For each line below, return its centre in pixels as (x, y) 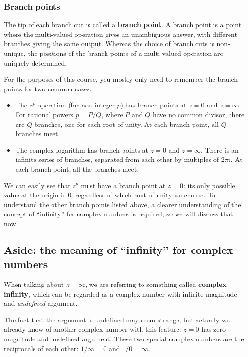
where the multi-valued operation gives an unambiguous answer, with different (121, 34)
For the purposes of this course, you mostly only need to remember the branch (121, 79)
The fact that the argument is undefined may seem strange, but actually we (117, 319)
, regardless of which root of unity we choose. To (143, 195)
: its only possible (209, 185)
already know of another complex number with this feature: (93, 329)
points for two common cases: (48, 88)
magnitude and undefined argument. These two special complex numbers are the (124, 339)
